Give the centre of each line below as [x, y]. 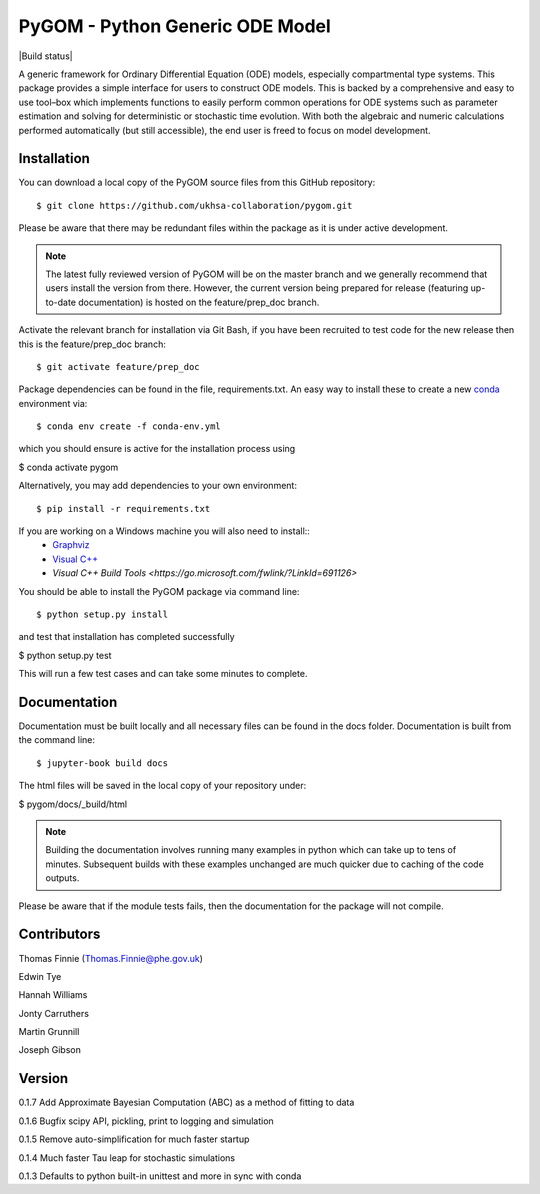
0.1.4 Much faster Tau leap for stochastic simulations [126, 1157]
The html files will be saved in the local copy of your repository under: [162, 786]
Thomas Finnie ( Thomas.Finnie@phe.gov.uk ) [111, 958]
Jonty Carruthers [54, 1013]
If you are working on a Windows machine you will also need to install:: [164, 531]
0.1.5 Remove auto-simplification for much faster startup [134, 1139]
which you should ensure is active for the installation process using [157, 449]
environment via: [53, 403]
